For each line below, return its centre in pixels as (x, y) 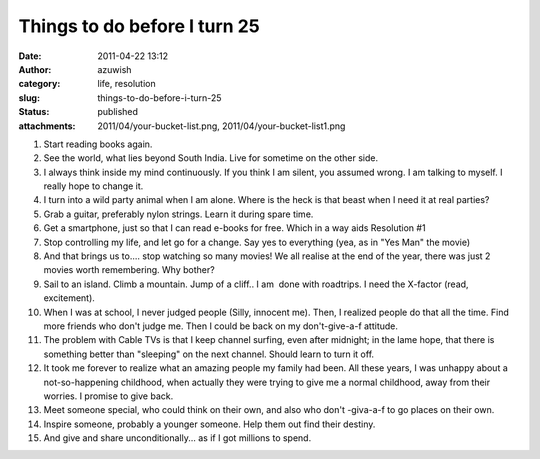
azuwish (114, 69)
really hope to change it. (93, 186)
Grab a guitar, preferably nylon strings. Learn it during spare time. (178, 214)
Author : (35, 69)
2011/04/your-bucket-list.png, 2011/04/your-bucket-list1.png (221, 126)
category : (39, 84)
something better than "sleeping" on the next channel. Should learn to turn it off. (209, 354)
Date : (30, 56)
